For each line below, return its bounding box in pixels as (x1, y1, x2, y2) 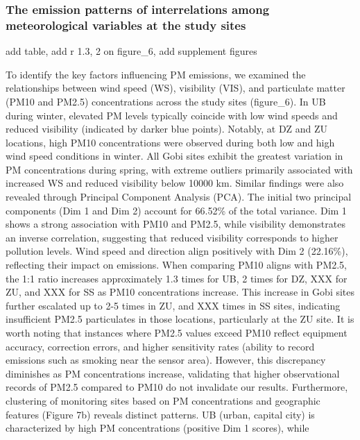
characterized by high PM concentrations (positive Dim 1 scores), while (6, 421, 309, 435)
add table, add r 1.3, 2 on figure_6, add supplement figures (6, 44, 257, 58)
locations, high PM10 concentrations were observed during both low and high (6, 135, 335, 149)
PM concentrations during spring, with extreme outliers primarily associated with (6, 162, 353, 176)
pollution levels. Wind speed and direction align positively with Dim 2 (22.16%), (6, 244, 348, 258)
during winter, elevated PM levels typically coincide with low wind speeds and (6, 108, 338, 122)
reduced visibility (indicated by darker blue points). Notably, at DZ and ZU (6, 121, 328, 136)
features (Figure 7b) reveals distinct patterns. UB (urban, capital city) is (6, 407, 315, 421)
